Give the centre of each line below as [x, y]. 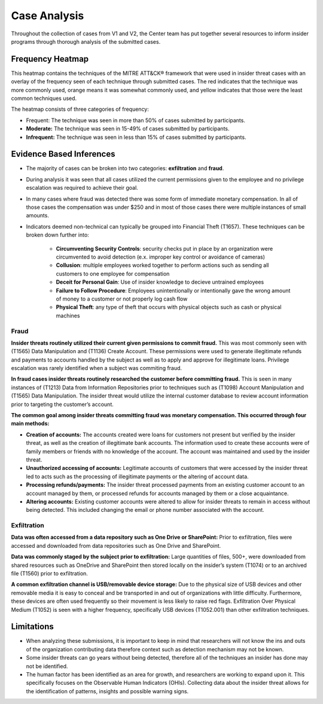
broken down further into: [57, 235]
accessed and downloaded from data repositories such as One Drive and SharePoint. [116, 545]
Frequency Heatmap [50, 59]
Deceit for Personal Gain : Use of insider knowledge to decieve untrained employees [160, 282]
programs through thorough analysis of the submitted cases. [86, 41]
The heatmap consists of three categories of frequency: [80, 109]
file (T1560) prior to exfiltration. [49, 573]
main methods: [30, 424]
